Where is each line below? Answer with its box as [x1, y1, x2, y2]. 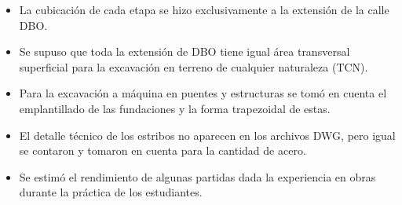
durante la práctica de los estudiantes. [19, 184, 203, 200]
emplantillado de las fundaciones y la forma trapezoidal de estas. [19, 100, 331, 116]
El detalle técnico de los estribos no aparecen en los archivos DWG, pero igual [19, 126, 396, 143]
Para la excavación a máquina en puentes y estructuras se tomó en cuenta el [19, 85, 387, 101]
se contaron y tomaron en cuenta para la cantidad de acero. [19, 142, 306, 159]
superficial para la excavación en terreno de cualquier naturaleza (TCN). [19, 58, 368, 75]
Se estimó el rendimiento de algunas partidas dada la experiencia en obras [19, 168, 376, 185]
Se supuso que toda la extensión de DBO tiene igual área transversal [19, 43, 350, 60]
